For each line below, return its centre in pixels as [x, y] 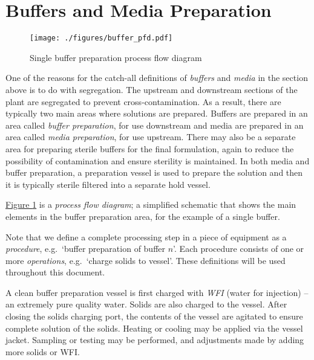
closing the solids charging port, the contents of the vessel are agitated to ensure [154, 316]
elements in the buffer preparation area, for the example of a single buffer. [143, 216]
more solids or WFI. [43, 351]
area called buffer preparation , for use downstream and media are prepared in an [155, 125]
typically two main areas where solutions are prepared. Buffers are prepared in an [157, 113]
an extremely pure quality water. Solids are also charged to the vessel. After [146, 304]
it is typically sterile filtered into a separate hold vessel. [108, 184]
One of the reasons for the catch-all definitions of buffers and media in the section [157, 78]
